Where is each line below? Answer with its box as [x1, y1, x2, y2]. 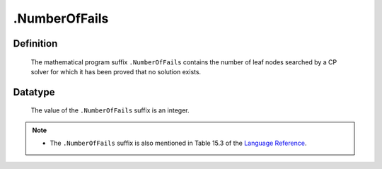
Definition [13, 37, 58, 49]
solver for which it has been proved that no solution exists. [30, 67, 202, 76]
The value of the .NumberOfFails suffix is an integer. [30, 106, 190, 115]
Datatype [13, 86, 55, 98]
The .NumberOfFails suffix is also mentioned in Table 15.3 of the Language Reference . [50, 139, 307, 148]
